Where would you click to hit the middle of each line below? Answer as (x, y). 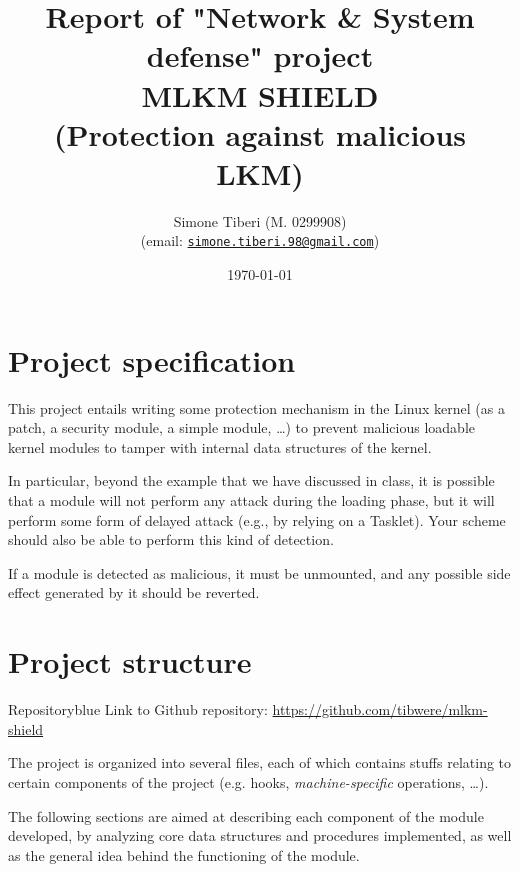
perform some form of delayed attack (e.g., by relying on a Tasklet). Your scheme (257, 519)
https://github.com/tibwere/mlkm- (380, 709)
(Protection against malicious (260, 133)
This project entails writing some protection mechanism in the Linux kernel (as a (256, 407)
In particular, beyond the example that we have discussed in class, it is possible (251, 480)
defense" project (260, 55)
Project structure (130, 661)
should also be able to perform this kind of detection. (171, 539)
